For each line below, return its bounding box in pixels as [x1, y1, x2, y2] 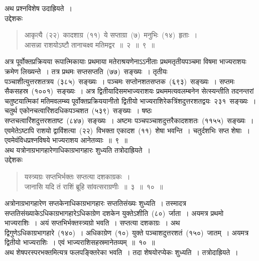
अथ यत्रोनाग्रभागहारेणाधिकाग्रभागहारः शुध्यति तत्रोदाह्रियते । [5, 144, 151, 155]
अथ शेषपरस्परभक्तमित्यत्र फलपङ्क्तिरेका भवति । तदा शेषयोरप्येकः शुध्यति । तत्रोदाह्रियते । [5, 247, 238, 257]
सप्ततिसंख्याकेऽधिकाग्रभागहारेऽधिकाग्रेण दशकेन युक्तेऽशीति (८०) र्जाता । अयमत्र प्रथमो [5, 207, 224, 218]
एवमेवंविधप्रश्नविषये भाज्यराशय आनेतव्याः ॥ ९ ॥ [5, 135, 127, 145]
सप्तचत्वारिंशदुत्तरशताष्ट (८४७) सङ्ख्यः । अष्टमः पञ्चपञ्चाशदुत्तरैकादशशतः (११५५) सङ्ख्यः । [5, 115, 254, 125]
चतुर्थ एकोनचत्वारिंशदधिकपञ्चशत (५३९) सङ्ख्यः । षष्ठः [5, 105, 152, 116]
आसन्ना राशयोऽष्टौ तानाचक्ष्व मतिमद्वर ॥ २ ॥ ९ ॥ [24, 39, 155, 50]
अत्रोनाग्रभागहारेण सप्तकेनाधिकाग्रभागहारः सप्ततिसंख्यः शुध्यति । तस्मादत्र [5, 198, 186, 208]
